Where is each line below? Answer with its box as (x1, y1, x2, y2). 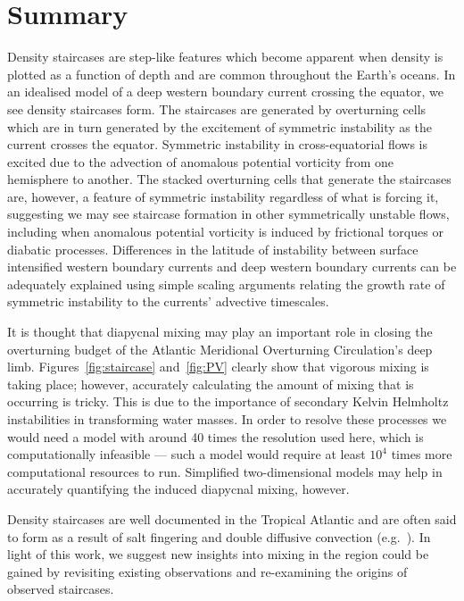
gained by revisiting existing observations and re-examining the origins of (7, 562, 408, 580)
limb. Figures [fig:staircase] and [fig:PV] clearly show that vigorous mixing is (7, 357, 429, 376)
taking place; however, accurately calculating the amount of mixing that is (7, 374, 414, 393)
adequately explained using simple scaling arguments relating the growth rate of (7, 274, 445, 293)
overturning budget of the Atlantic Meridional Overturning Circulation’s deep (7, 339, 433, 358)
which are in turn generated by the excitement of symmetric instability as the (7, 117, 432, 136)
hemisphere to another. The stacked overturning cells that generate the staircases (7, 170, 452, 188)
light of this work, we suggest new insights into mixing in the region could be (7, 545, 429, 563)
